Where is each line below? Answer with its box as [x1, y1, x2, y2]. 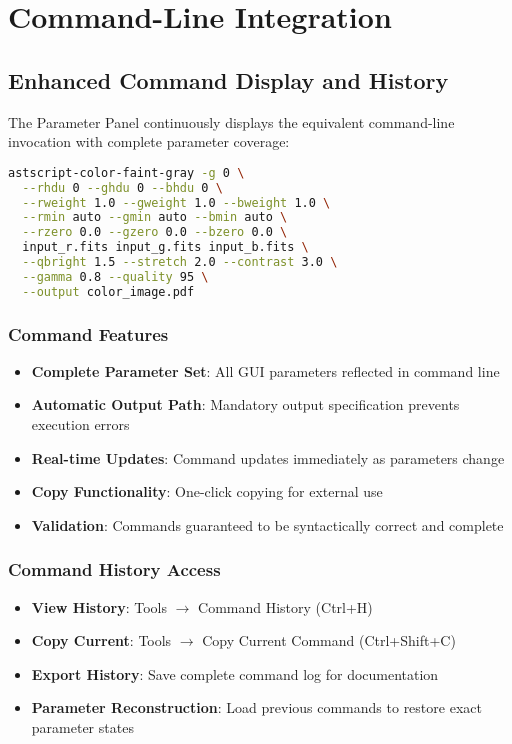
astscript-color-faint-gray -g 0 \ [8, 165, 245, 180]
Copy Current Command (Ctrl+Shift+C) [202, 630, 456, 651]
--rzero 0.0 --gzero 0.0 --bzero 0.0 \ [22, 225, 288, 240]
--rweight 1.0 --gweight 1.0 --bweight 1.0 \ [22, 195, 331, 210]
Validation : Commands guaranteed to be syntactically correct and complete [31, 514, 504, 535]
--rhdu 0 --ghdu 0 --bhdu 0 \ [22, 180, 223, 195]
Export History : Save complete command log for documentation [31, 663, 439, 684]
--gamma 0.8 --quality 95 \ [22, 269, 209, 284]
